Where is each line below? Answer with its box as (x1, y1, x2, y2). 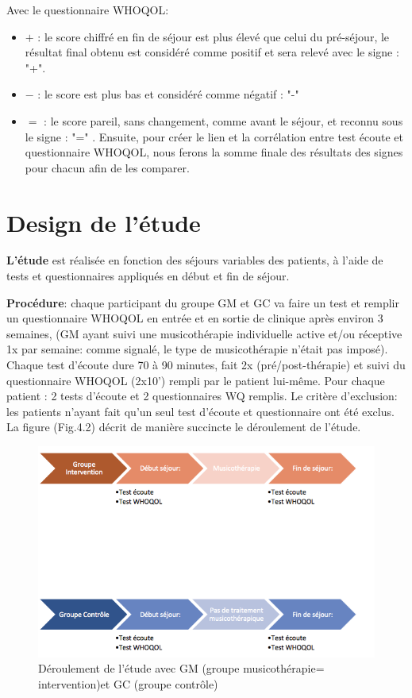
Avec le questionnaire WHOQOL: (6, 2, 169, 17)
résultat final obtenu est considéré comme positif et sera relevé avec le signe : (25, 44, 399, 60)
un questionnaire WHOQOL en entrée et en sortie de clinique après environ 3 (6, 310, 383, 326)
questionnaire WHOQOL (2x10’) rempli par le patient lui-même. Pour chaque (6, 372, 385, 388)
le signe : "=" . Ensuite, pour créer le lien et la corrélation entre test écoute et (25, 128, 403, 145)
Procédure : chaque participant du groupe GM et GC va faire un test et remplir (6, 294, 399, 310)
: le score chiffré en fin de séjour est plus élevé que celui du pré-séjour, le (37, 28, 390, 44)
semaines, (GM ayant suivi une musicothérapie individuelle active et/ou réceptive (6, 325, 402, 341)
